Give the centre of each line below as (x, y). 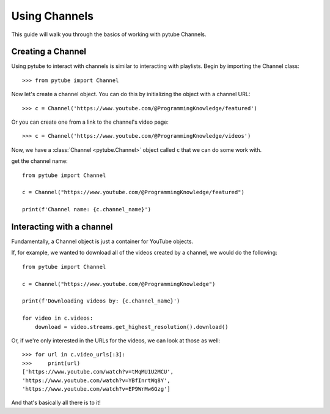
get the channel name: (39, 161)
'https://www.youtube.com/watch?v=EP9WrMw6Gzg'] (96, 389)
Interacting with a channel (62, 227)
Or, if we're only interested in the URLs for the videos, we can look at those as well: (116, 341)
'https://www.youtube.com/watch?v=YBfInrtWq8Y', (96, 380)
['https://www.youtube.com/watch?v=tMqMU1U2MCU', (98, 372)
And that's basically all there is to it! (56, 403)
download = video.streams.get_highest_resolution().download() (131, 327)
